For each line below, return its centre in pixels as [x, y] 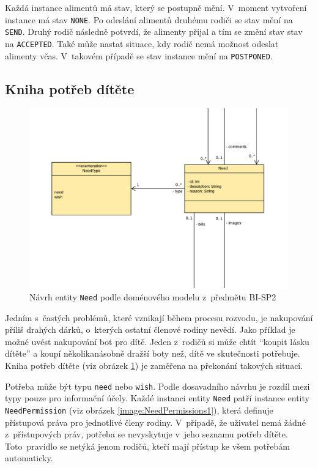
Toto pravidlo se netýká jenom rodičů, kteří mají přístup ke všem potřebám [147, 446]
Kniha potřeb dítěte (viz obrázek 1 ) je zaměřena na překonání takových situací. [154, 366]
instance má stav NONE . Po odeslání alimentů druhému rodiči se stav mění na [149, 19]
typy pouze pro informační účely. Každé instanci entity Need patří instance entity [157, 398]
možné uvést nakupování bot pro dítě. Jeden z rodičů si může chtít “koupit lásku [157, 341]
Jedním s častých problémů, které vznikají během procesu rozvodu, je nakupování [159, 317]
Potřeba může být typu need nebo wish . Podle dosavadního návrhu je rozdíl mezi [157, 386]
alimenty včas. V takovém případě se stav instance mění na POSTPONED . [139, 55]
